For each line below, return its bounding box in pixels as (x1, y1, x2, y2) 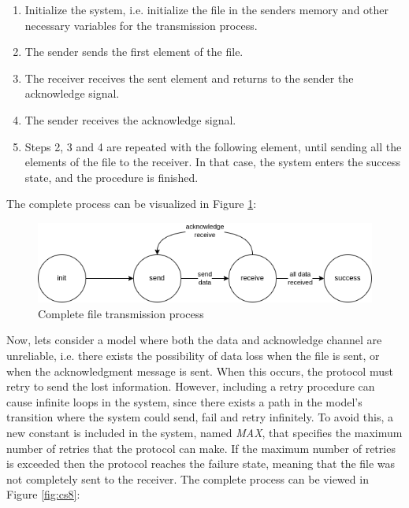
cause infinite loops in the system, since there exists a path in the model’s (6, 393, 363, 410)
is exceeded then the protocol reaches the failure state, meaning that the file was (6, 455, 396, 472)
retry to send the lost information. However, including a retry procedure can (6, 378, 375, 395)
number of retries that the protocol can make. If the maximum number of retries (6, 439, 396, 456)
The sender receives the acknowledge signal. (24, 111, 236, 128)
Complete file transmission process (38, 305, 204, 321)
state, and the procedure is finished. (24, 169, 199, 185)
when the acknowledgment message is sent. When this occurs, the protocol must (6, 362, 393, 379)
